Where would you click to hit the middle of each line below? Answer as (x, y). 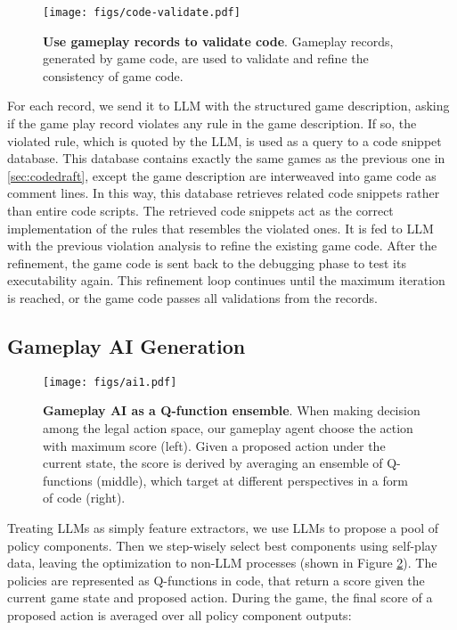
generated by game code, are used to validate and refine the (206, 58)
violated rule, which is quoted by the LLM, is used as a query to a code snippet (224, 140)
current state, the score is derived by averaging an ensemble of (213, 463)
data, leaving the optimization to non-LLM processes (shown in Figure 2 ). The (222, 563)
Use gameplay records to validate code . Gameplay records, (218, 41)
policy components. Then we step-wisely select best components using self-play (222, 545)
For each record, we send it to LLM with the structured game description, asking (228, 106)
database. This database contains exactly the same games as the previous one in (226, 158)
